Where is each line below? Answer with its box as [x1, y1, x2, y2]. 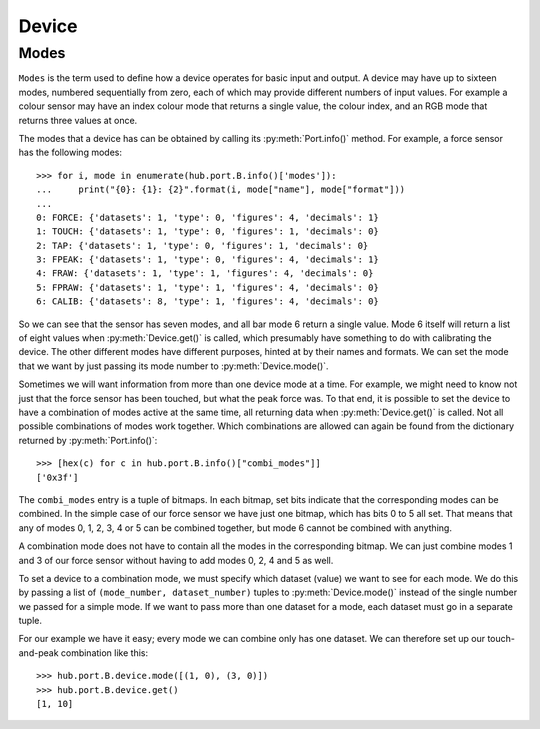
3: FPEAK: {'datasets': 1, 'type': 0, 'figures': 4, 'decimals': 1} [36, 254, 379, 265]
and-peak [18, 646, 59, 659]
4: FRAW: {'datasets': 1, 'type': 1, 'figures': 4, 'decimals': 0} [36, 268, 374, 279]
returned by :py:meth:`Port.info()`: [18, 434, 158, 446]
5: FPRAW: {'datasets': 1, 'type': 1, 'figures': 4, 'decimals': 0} [36, 281, 379, 293]
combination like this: [60, 646, 149, 659]
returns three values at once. [18, 114, 138, 126]
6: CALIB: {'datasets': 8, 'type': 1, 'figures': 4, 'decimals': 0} [36, 296, 379, 307]
